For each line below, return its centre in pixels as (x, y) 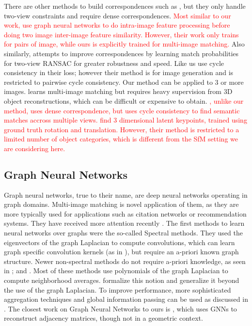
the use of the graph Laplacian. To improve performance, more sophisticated (118, 289)
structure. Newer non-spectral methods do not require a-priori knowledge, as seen (125, 261)
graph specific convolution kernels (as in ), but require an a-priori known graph (121, 252)
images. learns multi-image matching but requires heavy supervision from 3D (118, 91)
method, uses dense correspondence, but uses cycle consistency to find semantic (122, 110)
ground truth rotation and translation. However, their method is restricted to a (122, 129)
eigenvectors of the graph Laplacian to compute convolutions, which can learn (119, 242)
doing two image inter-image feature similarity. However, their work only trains (121, 34)
